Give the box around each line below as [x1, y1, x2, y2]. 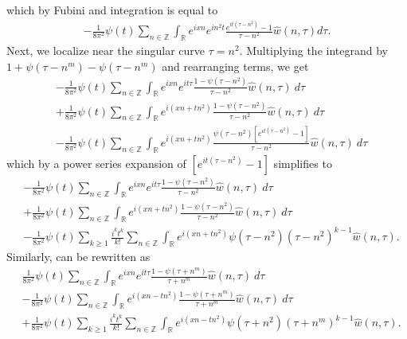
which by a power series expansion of [6, 154, 186, 171]
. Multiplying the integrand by [239, 41, 388, 58]
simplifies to [273, 154, 332, 171]
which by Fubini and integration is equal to [6, 2, 218, 18]
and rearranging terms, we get [162, 57, 309, 74]
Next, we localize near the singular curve [6, 41, 205, 58]
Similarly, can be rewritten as [6, 248, 151, 265]
